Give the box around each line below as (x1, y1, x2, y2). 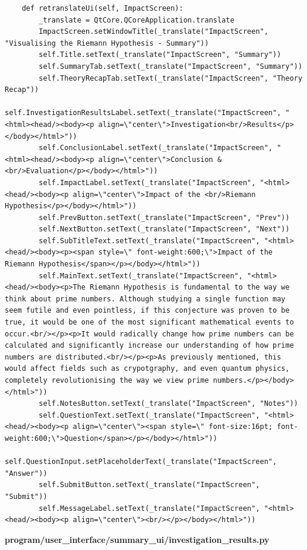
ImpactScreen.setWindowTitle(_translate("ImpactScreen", (39, 27, 268, 36)
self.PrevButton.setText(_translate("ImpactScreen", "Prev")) (39, 213, 290, 222)
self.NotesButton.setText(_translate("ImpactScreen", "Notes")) (39, 399, 298, 408)
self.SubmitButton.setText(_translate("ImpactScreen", (39, 481, 260, 489)
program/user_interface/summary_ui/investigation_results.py (5, 533, 270, 545)
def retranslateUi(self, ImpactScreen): (21, 4, 183, 12)
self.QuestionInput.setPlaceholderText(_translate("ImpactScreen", (5, 457, 277, 466)
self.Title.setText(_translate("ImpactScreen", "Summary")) (39, 50, 281, 59)
